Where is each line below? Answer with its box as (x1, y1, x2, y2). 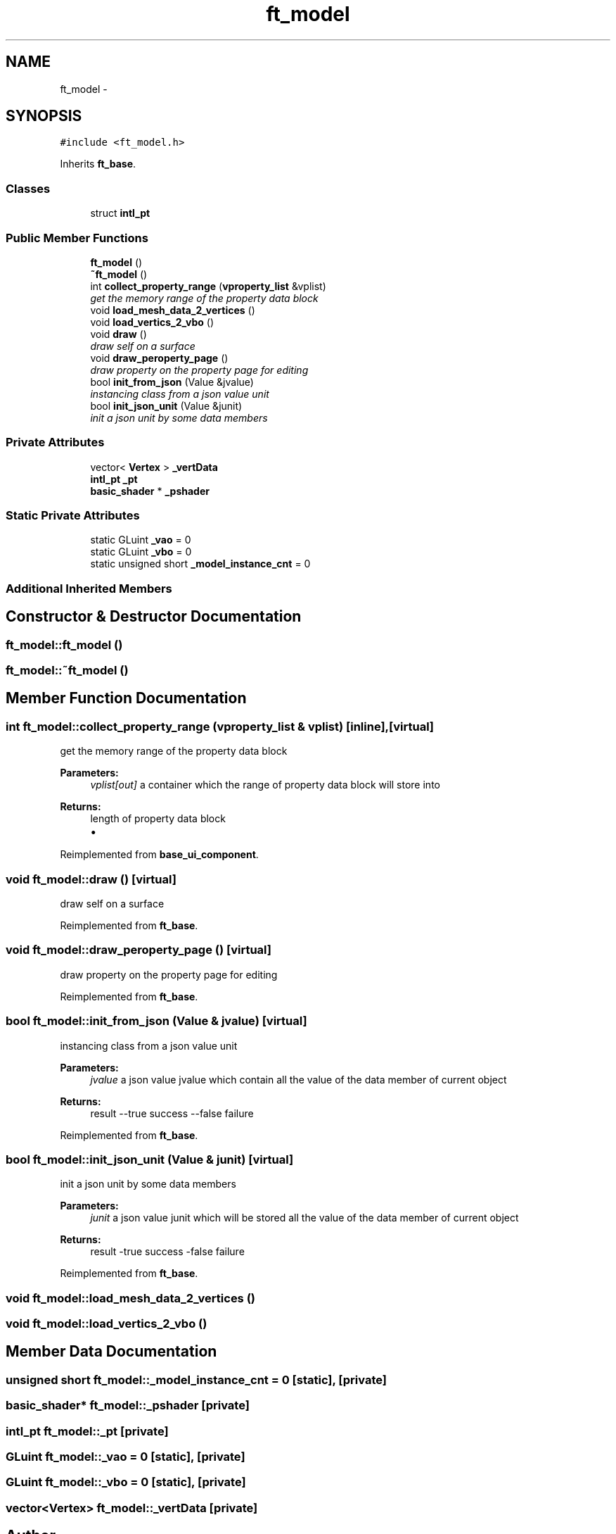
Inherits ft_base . (60, 158, 136, 170)
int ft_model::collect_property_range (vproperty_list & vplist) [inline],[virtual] (6, 719, 435, 734)
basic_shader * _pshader (90, 484, 210, 497)
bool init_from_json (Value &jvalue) (90, 375, 254, 388)
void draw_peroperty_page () (90, 351, 229, 364)
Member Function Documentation (6, 689, 247, 708)
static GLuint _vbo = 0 (90, 546, 192, 558)
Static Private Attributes (6, 508, 140, 523)
